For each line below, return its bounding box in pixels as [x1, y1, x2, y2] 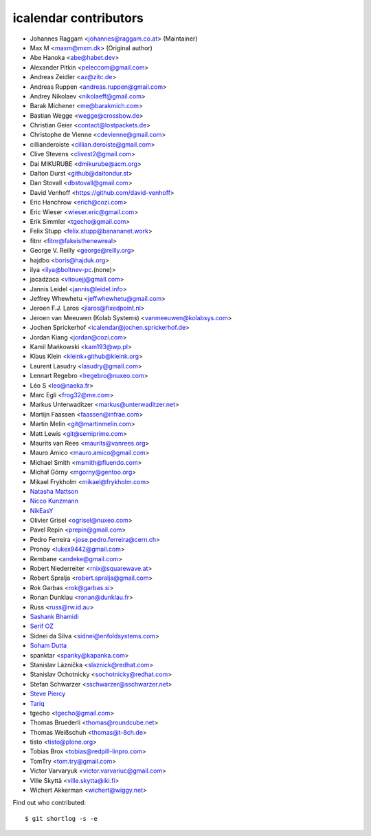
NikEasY [30, 506, 54, 514]
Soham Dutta [30, 641, 67, 650]
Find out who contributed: [12, 799, 86, 807]
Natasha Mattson [30, 487, 78, 495]
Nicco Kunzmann [30, 497, 79, 505]
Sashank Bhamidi [30, 612, 79, 620]
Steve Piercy [30, 689, 66, 698]
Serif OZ [30, 622, 54, 630]
